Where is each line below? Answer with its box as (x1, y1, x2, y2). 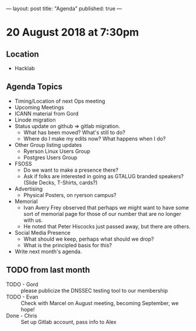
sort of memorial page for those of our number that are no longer (23, 210, 181, 217)
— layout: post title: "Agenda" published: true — (6, 5, 122, 12)
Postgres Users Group (23, 153, 78, 161)
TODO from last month (6, 265, 90, 275)
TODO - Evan (6, 293, 38, 300)
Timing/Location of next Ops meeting (14, 97, 105, 104)
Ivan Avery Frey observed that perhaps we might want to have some (23, 204, 190, 211)
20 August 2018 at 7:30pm (6, 26, 139, 39)
